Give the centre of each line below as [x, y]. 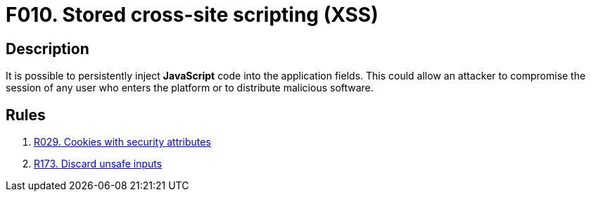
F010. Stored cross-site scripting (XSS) [192, 15]
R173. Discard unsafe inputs [98, 164]
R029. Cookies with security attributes [122, 142]
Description [47, 49]
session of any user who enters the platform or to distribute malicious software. [190, 88]
